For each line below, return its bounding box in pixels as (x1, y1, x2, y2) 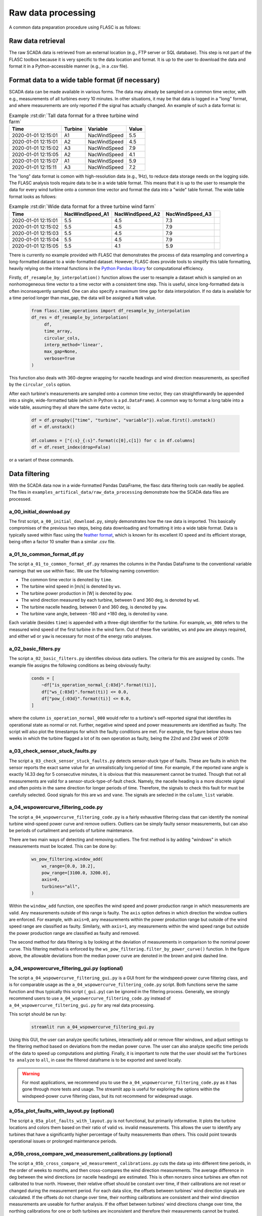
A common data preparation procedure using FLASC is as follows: (9, 24, 141, 30)
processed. (9, 496, 32, 502)
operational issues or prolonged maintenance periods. (9, 1138, 117, 1144)
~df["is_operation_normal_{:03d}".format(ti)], (41, 682, 157, 688)
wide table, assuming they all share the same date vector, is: (9, 404, 131, 410)
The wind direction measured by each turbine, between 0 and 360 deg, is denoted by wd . (21, 597, 200, 603)
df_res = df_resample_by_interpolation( (31, 315, 129, 321)
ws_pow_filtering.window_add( (31, 857, 103, 862)
